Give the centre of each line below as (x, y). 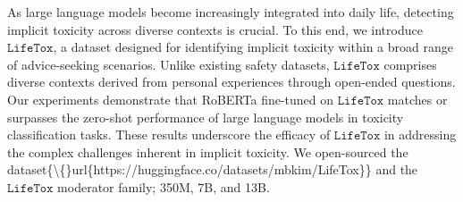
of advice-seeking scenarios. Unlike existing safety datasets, (168, 64)
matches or (417, 99)
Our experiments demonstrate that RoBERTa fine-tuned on (171, 99)
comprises (410, 64)
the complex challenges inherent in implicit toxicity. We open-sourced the (208, 151)
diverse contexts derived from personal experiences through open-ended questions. (231, 82)
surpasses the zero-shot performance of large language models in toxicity (206, 117)
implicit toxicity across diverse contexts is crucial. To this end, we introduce (215, 29)
